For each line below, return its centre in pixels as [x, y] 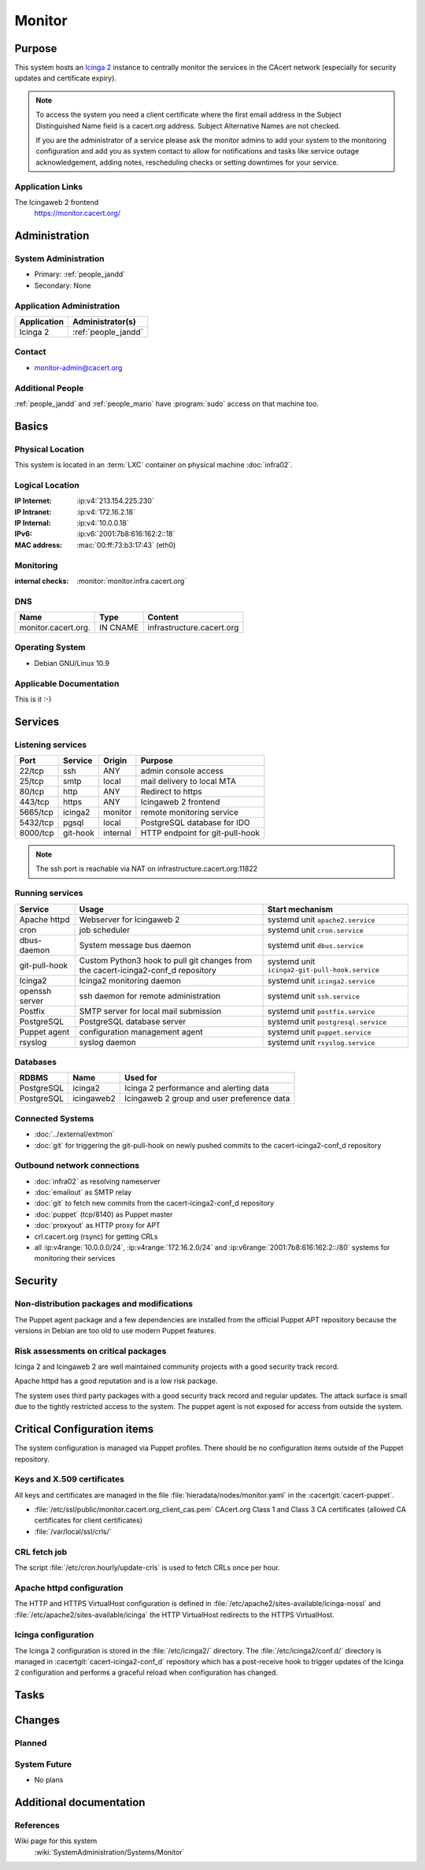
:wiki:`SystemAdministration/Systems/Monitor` [109, 1852]
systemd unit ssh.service [314, 995]
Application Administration [67, 306]
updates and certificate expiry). [66, 78]
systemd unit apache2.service [321, 920]
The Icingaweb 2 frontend [56, 202]
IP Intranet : [33, 511]
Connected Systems [54, 1118]
